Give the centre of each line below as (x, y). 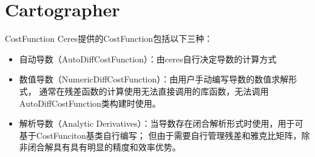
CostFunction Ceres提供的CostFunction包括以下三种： (109, 38)
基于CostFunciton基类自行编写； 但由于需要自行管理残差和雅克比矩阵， (160, 135)
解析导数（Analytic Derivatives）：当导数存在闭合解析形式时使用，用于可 (161, 123)
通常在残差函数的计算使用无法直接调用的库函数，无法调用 (154, 91)
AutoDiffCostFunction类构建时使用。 (90, 103)
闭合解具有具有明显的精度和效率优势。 (104, 147)
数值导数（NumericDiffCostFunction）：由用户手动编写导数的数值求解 (154, 79)
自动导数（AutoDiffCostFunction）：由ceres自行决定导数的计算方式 (148, 58)
